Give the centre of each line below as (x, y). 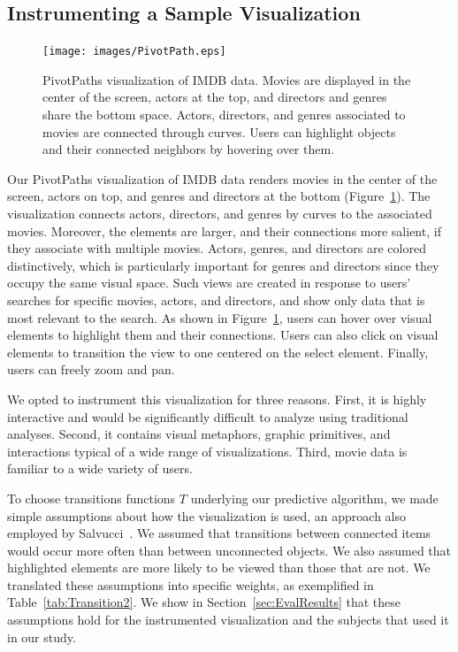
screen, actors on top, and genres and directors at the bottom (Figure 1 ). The (219, 196)
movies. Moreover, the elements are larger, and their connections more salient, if (224, 230)
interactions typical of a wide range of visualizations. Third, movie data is (207, 451)
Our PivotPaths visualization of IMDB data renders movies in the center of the (222, 178)
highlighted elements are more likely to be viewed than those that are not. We (219, 568)
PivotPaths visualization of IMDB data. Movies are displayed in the (227, 79)
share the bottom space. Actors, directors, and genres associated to (224, 115)
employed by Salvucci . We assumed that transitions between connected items (219, 533)
